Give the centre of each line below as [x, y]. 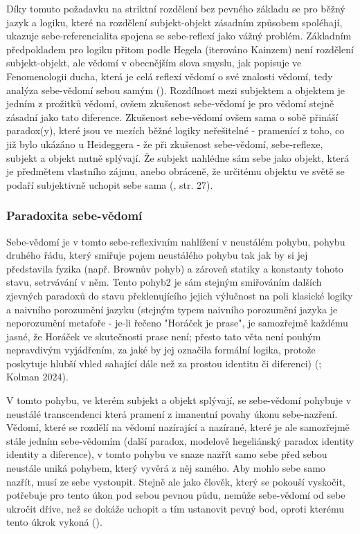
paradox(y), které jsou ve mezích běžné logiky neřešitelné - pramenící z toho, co [175, 130]
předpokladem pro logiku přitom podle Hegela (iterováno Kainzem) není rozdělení [180, 49]
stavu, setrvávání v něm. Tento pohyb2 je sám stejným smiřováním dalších [164, 282]
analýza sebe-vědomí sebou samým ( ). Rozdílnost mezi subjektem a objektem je [175, 90]
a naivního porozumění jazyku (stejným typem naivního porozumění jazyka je [172, 309]
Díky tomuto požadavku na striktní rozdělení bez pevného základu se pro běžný [176, 8]
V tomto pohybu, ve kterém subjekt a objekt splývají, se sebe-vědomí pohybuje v [179, 400]
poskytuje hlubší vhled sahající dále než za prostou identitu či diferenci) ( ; [164, 363]
